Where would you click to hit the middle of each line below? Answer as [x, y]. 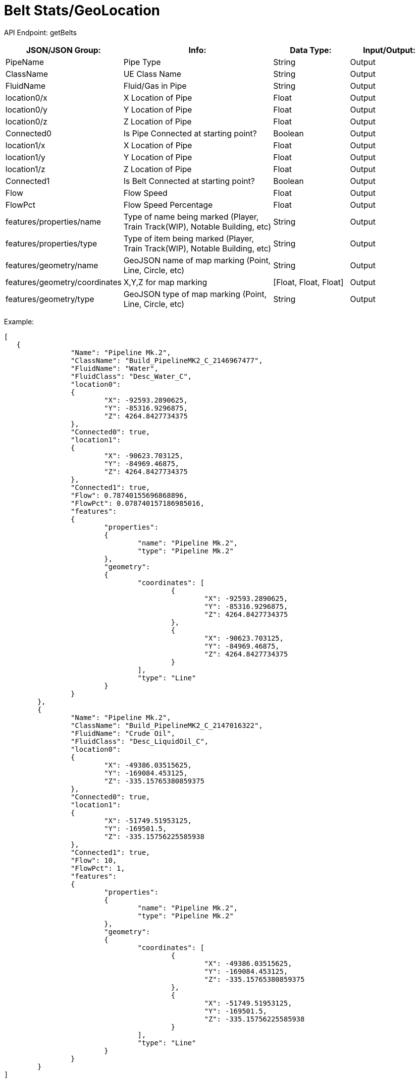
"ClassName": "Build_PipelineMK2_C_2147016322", [167, 725]
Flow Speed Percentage [168, 205]
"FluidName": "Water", [114, 368]
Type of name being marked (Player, [191, 216]
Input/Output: [389, 50]
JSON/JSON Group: [63, 50]
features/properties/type [51, 243]
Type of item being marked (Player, [189, 238]
